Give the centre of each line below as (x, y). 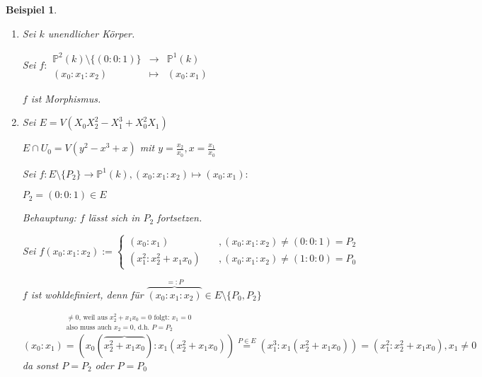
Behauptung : (49, 217)
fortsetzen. (180, 217)
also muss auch (89, 327)
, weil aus (93, 317)
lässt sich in (114, 217)
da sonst (40, 365)
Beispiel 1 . (31, 9)
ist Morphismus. (66, 98)
